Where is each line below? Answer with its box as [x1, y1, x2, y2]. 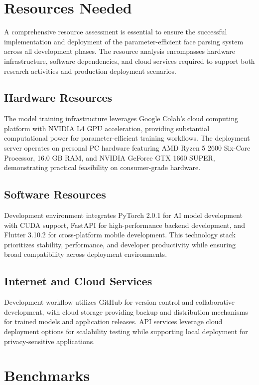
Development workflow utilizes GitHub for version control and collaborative [4, 297, 235, 307]
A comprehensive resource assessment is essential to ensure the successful [4, 26, 227, 37]
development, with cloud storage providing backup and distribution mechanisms [4, 306, 248, 317]
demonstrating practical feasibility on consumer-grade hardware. [4, 162, 201, 173]
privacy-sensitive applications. [4, 336, 95, 346]
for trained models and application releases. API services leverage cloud [4, 316, 223, 327]
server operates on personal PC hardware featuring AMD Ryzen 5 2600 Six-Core [4, 143, 251, 153]
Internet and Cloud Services [4, 273, 152, 289]
